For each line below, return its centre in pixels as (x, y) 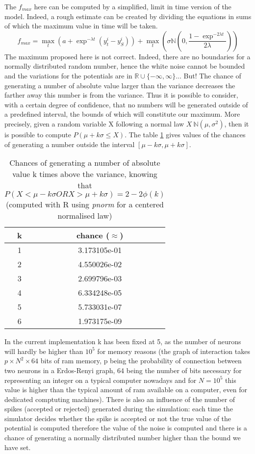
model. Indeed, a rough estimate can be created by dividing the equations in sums (128, 16)
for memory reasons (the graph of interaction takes (174, 351)
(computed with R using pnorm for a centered (85, 204)
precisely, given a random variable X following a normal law (94, 123)
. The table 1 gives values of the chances (185, 134)
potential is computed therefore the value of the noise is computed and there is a (126, 428)
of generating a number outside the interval (70, 144)
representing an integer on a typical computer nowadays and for (101, 380)
